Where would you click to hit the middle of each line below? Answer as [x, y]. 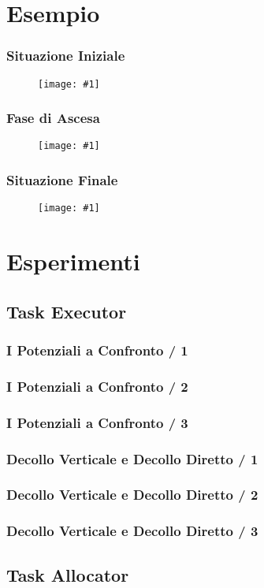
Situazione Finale [62, 180]
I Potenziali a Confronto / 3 [97, 422]
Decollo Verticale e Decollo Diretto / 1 [132, 458]
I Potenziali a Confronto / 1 [97, 350]
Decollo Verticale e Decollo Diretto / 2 [132, 495]
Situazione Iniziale [66, 56]
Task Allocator [68, 574]
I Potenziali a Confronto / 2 [97, 386]
